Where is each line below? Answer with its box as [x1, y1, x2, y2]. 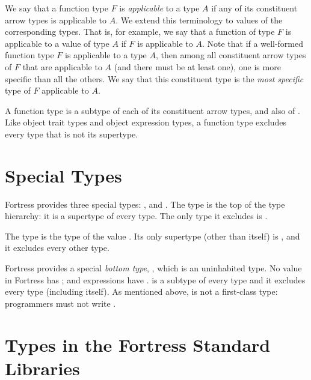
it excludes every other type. [5, 241, 109, 254]
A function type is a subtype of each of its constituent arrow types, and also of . [5, 104, 300, 116]
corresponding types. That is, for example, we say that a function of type [5, 25, 275, 38]
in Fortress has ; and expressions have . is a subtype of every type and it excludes [5, 273, 306, 286]
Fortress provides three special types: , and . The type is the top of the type [5, 198, 285, 210]
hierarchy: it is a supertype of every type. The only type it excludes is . [5, 210, 268, 222]
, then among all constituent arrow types [156, 49, 306, 61]
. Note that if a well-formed [202, 37, 304, 49]
